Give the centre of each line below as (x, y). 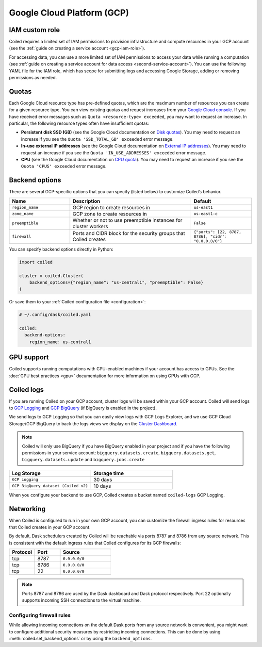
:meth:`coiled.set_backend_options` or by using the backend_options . (81, 638)
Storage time (108, 473)
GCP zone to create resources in (110, 214)
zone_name (23, 214)
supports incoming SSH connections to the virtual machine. (82, 600)
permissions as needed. (33, 78)
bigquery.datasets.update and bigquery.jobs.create (83, 460)
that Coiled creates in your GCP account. (50, 527)
